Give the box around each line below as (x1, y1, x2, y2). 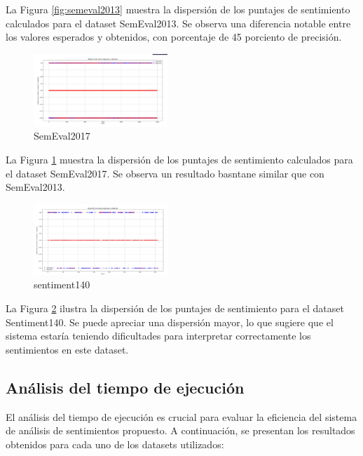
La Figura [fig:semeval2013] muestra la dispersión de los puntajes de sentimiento (6, 2, 350, 16)
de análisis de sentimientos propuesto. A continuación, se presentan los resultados (6, 423, 355, 438)
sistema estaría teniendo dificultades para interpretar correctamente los (6, 328, 311, 343)
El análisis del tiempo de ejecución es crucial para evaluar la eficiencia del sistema (6, 409, 357, 424)
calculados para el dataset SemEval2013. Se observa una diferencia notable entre (6, 15, 351, 30)
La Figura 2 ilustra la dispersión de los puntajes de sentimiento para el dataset (6, 301, 344, 316)
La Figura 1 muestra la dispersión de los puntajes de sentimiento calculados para (6, 152, 353, 166)
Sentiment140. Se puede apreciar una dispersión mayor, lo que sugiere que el (6, 314, 334, 329)
